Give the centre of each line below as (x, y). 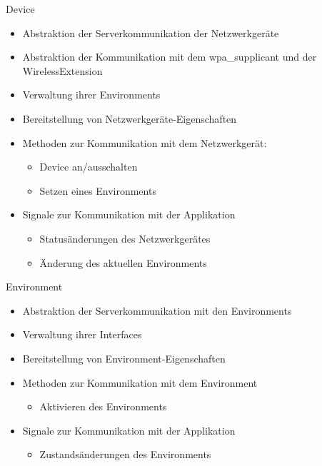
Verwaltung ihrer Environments (91, 95)
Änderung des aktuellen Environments (123, 262)
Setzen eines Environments (98, 190)
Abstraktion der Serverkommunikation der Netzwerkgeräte (151, 32)
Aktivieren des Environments (103, 406)
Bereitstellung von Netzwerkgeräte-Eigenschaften (130, 118)
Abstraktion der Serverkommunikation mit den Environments (157, 310)
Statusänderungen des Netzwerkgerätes (125, 238)
